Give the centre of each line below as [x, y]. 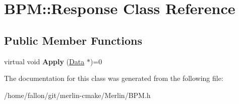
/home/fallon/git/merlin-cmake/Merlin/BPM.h [77, 95]
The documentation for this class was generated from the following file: [114, 78]
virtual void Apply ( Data [44, 61]
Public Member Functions [73, 40]
